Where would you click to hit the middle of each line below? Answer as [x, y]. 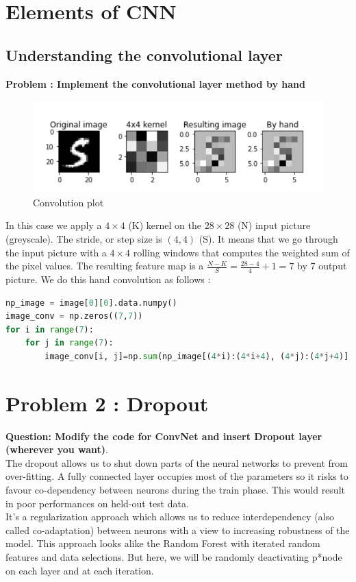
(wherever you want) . [57, 449]
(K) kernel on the [165, 225]
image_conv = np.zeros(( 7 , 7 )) [74, 316]
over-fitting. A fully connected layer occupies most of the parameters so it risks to [177, 476]
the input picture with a [56, 252]
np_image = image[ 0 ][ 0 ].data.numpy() [91, 303]
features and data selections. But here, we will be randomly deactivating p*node [174, 557]
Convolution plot [68, 202]
